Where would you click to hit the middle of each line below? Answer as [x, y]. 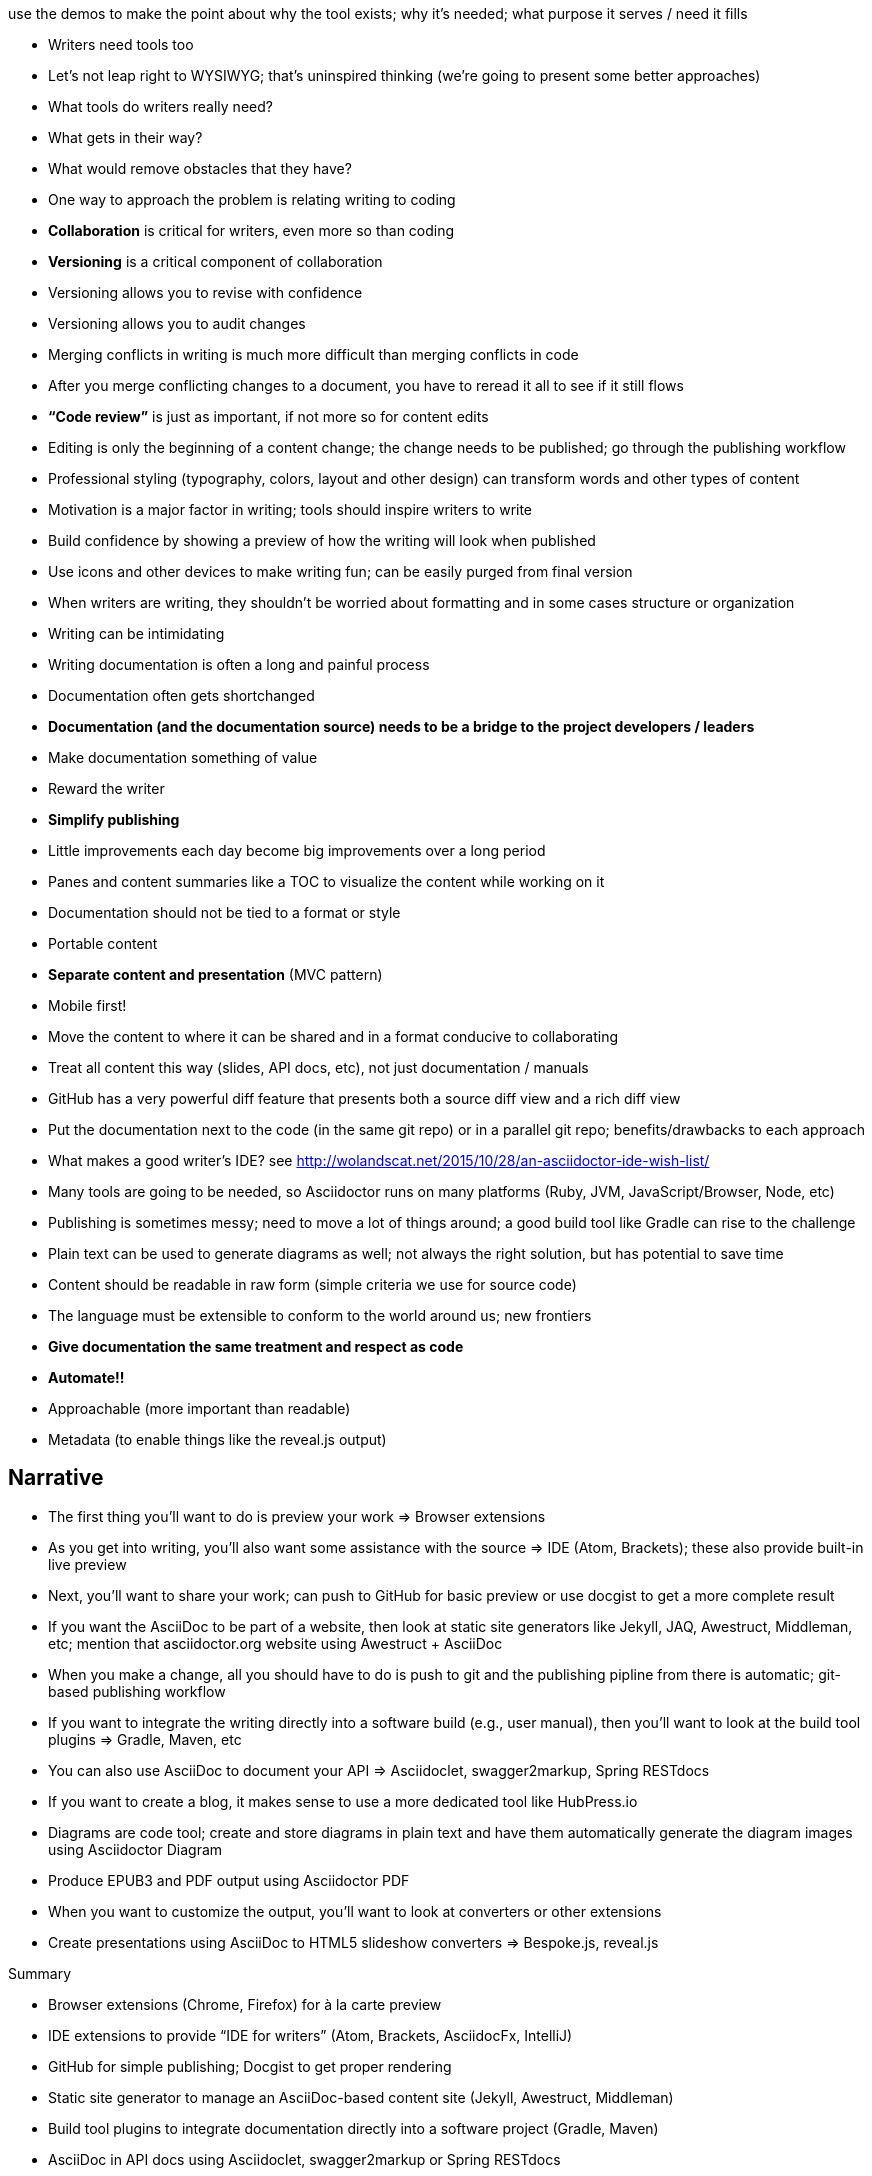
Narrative [56, 1478]
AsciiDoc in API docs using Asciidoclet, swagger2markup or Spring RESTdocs [304, 2159]
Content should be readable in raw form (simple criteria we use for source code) [312, 1284]
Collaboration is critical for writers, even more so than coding [251, 230]
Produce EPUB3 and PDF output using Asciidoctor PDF [229, 1880]
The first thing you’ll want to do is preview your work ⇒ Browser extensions [297, 1516]
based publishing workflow [137, 1691]
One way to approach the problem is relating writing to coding [252, 199]
